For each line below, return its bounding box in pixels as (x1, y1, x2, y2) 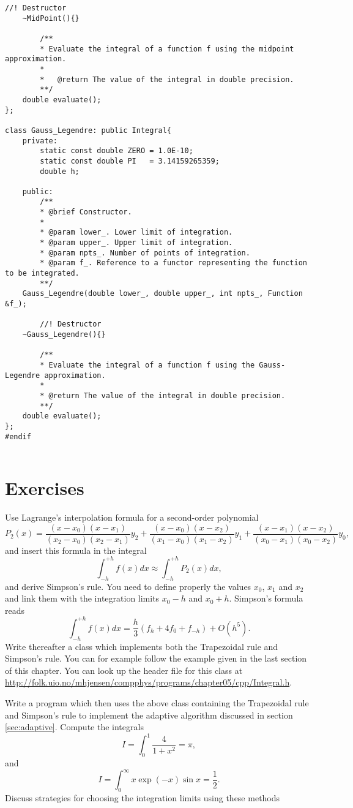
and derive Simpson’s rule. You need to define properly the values (5, 580, 251, 592)
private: (22, 136, 58, 145)
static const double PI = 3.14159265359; (40, 156, 220, 165)
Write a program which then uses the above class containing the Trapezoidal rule (5, 697, 309, 709)
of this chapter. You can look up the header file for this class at (5, 663, 243, 676)
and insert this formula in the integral (5, 543, 147, 556)
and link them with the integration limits (5, 592, 160, 605)
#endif (5, 432, 31, 441)
